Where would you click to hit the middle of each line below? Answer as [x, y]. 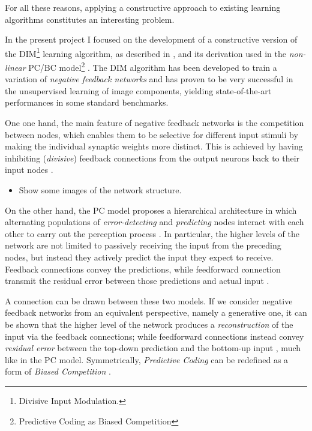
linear [15, 67]
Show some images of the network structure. [100, 190]
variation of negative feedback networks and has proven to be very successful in [149, 79]
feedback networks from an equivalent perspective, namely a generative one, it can [156, 312]
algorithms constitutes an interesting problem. [90, 19]
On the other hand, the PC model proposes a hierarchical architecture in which [151, 210]
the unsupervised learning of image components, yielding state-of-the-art [138, 90]
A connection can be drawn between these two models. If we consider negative [149, 300]
